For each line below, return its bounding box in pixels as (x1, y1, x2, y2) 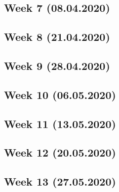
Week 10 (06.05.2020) (4, 87, 116, 102)
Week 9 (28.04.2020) (4, 58, 110, 73)
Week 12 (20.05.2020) (4, 145, 116, 160)
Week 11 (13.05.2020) (4, 116, 116, 131)
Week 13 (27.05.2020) (4, 174, 116, 189)
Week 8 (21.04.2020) (4, 29, 110, 44)
